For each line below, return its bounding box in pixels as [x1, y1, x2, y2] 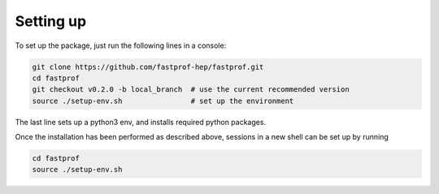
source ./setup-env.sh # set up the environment [32, 96, 294, 106]
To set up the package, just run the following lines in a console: [15, 41, 227, 50]
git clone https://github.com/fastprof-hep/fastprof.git [32, 62, 264, 71]
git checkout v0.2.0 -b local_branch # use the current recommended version [32, 85, 350, 94]
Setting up [15, 12, 87, 30]
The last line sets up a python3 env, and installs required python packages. [15, 117, 267, 127]
